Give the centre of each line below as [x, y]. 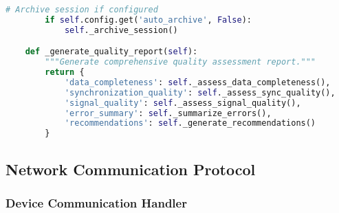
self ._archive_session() [121, 30]
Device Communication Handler [96, 202]
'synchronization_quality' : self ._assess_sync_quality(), [200, 92]
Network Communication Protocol [131, 169]
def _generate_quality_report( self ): [111, 52]
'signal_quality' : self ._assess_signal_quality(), [183, 103]
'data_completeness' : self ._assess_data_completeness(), [197, 82]
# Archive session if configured [82, 10]
